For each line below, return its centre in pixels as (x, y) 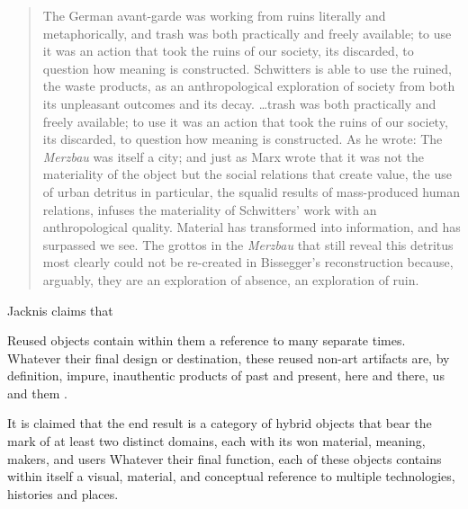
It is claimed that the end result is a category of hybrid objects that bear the (220, 423)
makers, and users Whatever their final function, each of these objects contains (225, 458)
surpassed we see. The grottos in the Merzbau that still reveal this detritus (248, 244)
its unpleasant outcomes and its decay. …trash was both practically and (239, 103)
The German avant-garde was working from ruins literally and (214, 15)
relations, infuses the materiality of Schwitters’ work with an (210, 209)
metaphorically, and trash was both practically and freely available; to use (247, 33)
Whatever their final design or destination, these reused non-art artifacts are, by (229, 357)
